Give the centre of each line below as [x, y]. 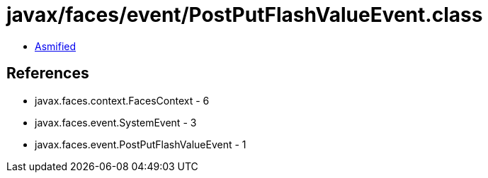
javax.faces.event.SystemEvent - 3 [116, 122]
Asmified [56, 46]
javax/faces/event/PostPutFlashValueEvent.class [245, 15]
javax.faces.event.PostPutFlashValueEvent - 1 [141, 144]
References [48, 73]
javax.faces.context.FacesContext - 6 [122, 100]
